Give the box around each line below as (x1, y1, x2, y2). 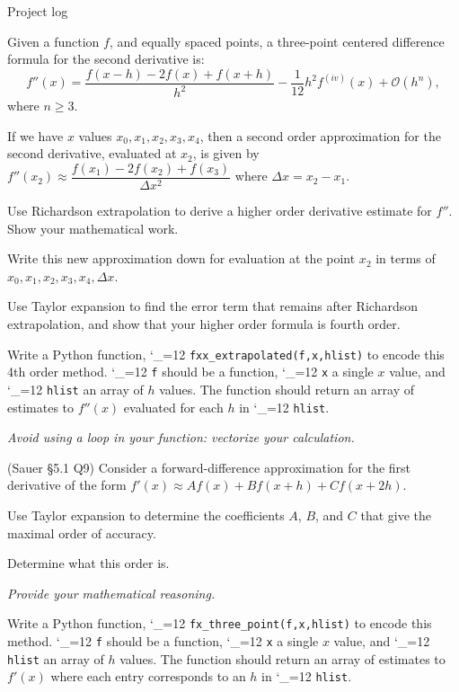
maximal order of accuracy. (7, 523, 156, 542)
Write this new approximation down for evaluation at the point (7, 249, 356, 268)
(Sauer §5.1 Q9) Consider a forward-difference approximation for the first (7, 457, 411, 476)
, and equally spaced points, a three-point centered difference (109, 31, 445, 50)
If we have (7, 126, 64, 145)
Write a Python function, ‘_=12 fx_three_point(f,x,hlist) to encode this (7, 614, 432, 633)
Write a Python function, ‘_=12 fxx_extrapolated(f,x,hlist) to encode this (7, 344, 445, 363)
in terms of (375, 249, 436, 268)
